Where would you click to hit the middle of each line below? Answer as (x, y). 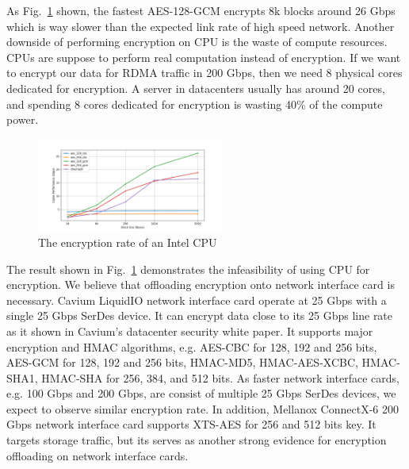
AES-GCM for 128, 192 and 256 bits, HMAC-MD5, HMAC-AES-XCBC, (182, 362)
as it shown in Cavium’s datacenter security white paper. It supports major (190, 331)
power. (23, 119)
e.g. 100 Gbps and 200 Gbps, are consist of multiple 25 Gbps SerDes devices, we (201, 393)
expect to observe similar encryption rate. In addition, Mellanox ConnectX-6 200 (203, 408)
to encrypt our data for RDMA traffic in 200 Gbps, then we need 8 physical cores (204, 73)
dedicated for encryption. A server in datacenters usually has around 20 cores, (196, 88)
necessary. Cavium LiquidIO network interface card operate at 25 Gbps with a (197, 300)
